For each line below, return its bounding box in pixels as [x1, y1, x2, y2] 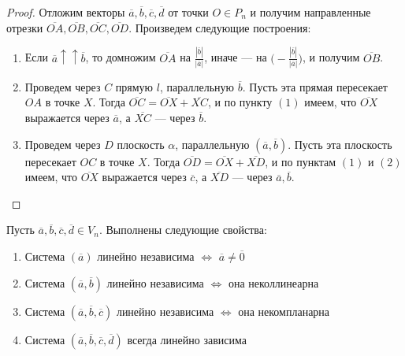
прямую [115, 78, 154, 95]
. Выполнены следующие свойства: [98, 221, 267, 238]
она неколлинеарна [228, 274, 319, 291]
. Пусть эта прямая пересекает [242, 78, 388, 95]
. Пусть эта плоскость [288, 135, 392, 152]
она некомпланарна [238, 302, 330, 319]
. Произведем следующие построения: [128, 19, 311, 35]
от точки [168, 4, 209, 20]
